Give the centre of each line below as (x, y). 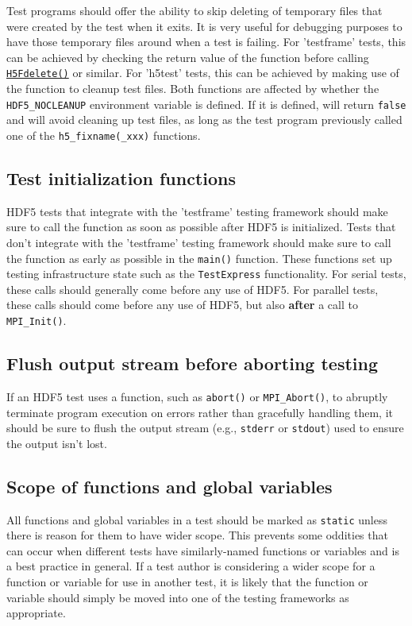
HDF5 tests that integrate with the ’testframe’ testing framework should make (197, 211)
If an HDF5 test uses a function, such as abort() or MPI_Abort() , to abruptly (197, 396)
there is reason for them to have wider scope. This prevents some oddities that (197, 535)
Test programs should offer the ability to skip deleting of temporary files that (194, 10)
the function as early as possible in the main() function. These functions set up (199, 258)
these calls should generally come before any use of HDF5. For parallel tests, (193, 289)
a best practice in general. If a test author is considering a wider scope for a (191, 566)
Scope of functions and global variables (169, 486)
